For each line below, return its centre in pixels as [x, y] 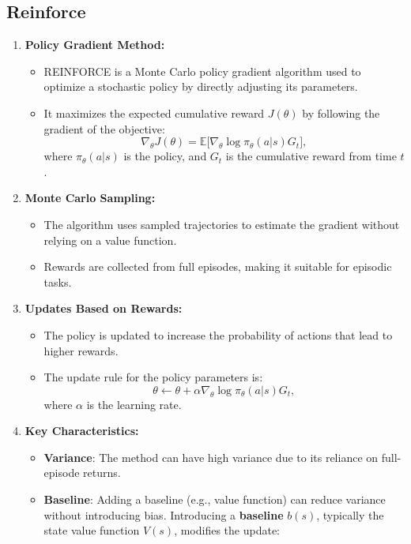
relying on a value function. [110, 240]
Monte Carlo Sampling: [90, 198]
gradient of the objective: [104, 128]
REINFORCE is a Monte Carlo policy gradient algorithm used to [202, 71]
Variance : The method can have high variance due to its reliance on [211, 457]
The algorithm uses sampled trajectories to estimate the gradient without [222, 224]
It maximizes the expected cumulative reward [154, 113]
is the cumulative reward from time [311, 156]
